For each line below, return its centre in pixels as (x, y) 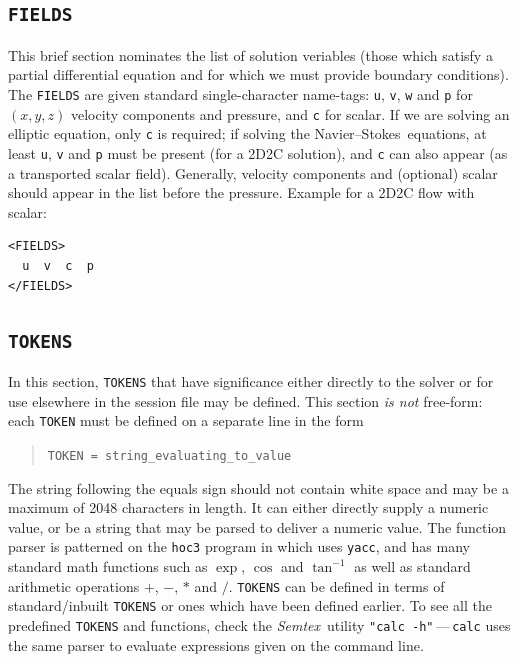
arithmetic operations (74, 585)
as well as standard (412, 565)
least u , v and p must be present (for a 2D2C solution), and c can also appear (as (258, 152)
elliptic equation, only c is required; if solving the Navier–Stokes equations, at (247, 133)
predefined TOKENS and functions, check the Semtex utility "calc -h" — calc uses (259, 624)
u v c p (58, 265)
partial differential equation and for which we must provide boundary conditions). (258, 74)
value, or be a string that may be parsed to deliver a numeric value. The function (257, 526)
